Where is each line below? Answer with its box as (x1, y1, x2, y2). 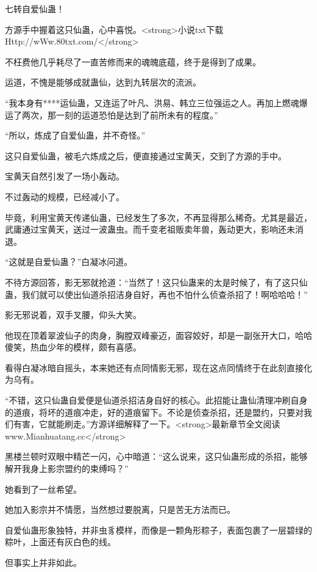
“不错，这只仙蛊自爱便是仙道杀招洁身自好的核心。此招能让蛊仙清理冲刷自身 (5, 394, 308, 407)
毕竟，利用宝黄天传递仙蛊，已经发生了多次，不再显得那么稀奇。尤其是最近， (5, 211, 312, 223)
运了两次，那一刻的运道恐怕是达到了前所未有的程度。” (5, 108, 218, 121)
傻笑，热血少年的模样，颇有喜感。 (5, 341, 141, 353)
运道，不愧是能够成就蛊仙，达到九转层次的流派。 (5, 76, 201, 89)
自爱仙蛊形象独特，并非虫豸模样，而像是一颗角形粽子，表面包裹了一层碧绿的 (5, 523, 312, 536)
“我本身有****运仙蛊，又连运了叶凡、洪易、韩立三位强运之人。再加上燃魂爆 (5, 96, 308, 109)
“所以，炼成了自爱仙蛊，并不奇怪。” (5, 129, 146, 142)
